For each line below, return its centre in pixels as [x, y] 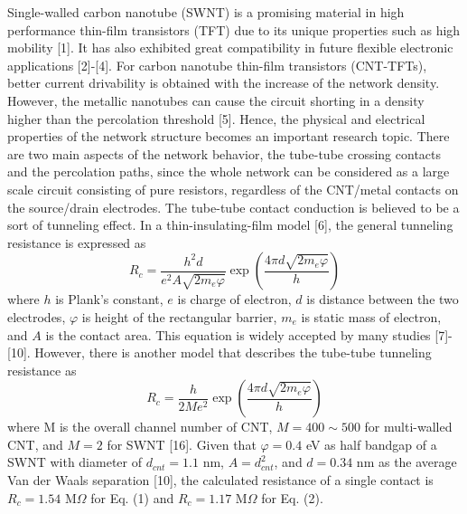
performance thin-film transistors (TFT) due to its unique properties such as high [234, 29]
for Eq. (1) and [132, 497]
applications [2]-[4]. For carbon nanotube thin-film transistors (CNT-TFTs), [217, 65]
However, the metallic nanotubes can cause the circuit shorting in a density [216, 100]
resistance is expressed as [77, 242]
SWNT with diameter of [75, 462]
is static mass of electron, [371, 316]
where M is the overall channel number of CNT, [140, 427]
